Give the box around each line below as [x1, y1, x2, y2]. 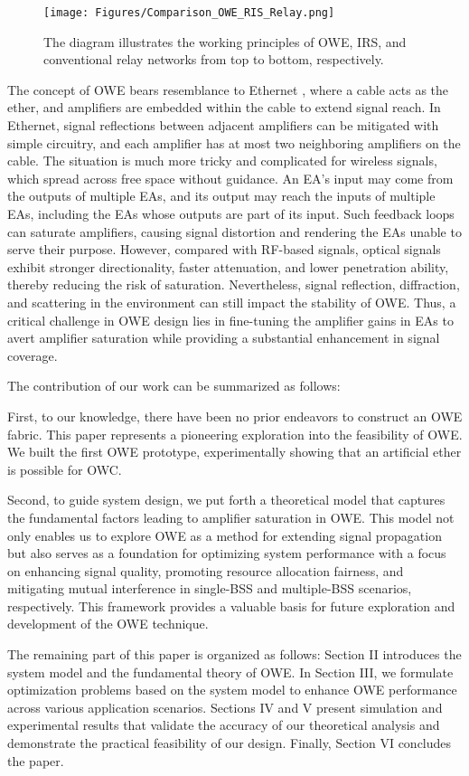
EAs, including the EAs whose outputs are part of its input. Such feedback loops [7, 204, 455, 222]
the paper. [7, 751, 64, 770]
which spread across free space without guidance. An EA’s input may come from [7, 168, 454, 187]
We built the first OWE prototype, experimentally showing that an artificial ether [7, 442, 462, 461]
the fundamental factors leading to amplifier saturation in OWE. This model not [7, 507, 455, 526]
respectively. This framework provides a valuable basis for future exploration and [7, 596, 455, 615]
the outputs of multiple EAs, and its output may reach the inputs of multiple [7, 186, 436, 205]
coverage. [7, 345, 58, 364]
